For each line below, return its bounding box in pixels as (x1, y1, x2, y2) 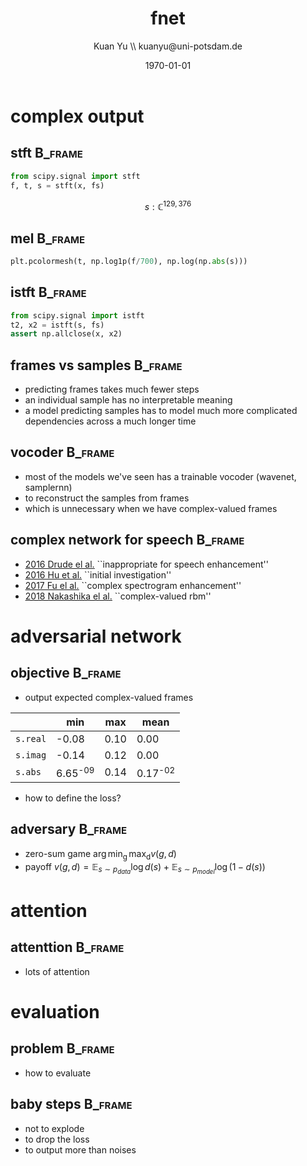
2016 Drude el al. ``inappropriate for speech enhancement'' (24, 558, 269, 570)
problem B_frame (10, 1040, 115, 1057)
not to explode (24, 1122, 85, 1134)
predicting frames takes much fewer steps (24, 383, 200, 396)
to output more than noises (24, 1143, 137, 1156)
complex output (10, 105, 145, 127)
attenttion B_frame (10, 939, 125, 956)
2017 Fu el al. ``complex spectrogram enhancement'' (24, 579, 242, 591)
